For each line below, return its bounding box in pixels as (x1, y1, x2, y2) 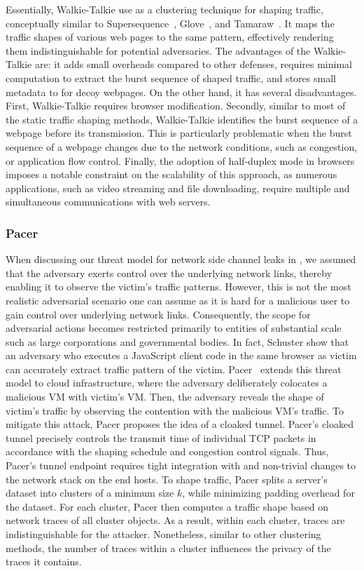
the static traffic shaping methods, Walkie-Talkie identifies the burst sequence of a (6, 112, 358, 126)
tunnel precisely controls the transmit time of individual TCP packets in (6, 430, 316, 445)
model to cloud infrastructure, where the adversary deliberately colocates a (6, 375, 328, 390)
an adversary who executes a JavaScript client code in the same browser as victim (6, 348, 357, 363)
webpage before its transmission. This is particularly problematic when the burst (6, 126, 352, 140)
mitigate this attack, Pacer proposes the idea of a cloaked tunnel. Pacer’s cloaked (6, 417, 354, 431)
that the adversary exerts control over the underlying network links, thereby (6, 265, 332, 280)
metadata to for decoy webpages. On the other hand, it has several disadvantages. (6, 84, 357, 99)
